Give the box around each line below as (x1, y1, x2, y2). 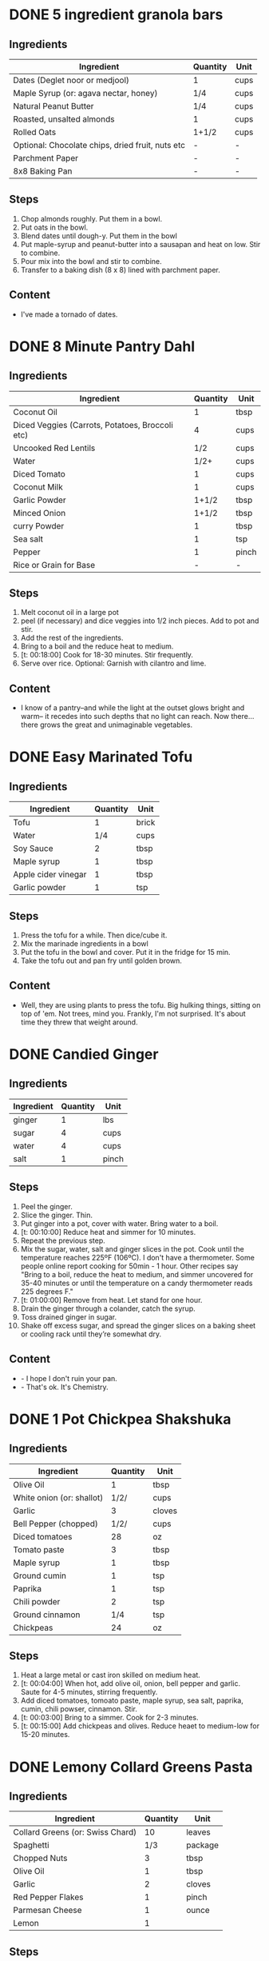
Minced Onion (13, 507, 66, 518)
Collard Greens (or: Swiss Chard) (13, 1827, 137, 1838)
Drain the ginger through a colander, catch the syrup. (20, 1304, 196, 1313)
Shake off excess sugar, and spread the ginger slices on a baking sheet (20, 1320, 256, 1330)
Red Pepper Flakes (13, 1891, 84, 1903)
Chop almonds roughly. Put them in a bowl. (20, 214, 163, 223)
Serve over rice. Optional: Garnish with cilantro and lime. (20, 658, 207, 669)
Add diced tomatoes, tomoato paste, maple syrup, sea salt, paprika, (20, 1695, 244, 1705)
